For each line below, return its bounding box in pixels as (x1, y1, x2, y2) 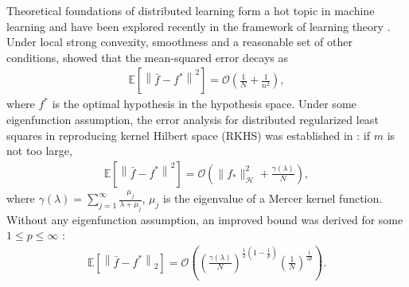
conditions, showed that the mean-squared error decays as (6, 48, 289, 65)
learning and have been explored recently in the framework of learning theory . (6, 17, 391, 34)
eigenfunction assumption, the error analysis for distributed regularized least (6, 111, 379, 127)
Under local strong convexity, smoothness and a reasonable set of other (6, 33, 353, 50)
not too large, (6, 142, 72, 159)
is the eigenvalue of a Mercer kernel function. (163, 190, 383, 207)
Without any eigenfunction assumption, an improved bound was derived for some (6, 211, 403, 227)
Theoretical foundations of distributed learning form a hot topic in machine (6, 2, 375, 18)
